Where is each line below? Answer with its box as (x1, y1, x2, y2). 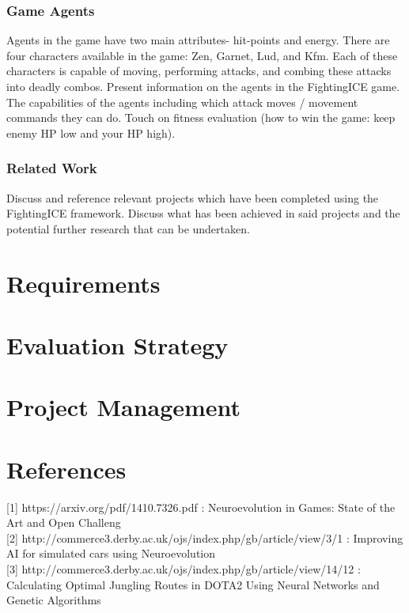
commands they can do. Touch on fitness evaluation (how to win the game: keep (6, 109, 396, 126)
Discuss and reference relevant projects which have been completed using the (6, 189, 379, 206)
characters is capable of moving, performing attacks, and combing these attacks (6, 62, 392, 79)
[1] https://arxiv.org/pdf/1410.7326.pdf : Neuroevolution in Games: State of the (6, 498, 396, 515)
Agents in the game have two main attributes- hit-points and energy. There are (6, 32, 390, 48)
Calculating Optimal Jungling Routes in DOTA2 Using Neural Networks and (6, 576, 380, 592)
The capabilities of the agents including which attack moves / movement (6, 93, 358, 110)
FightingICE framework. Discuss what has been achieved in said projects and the (6, 205, 400, 221)
